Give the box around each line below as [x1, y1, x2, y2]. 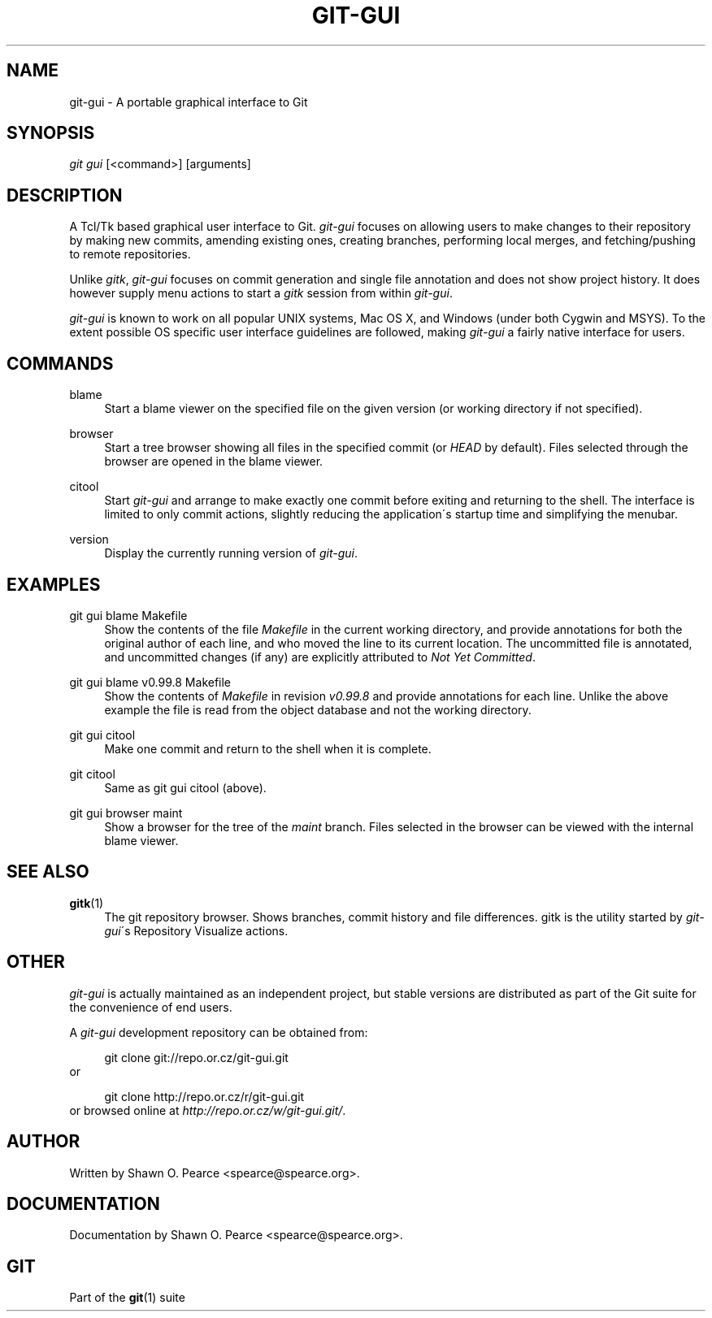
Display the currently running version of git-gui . [104, 546, 358, 561]
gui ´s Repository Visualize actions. [104, 923, 289, 938]
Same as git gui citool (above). [104, 780, 267, 795]
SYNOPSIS [7, 123, 95, 144]
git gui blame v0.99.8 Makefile [69, 674, 232, 689]
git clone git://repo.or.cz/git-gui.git [104, 1050, 289, 1064]
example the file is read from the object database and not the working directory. [104, 702, 532, 717]
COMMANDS [7, 353, 114, 374]
